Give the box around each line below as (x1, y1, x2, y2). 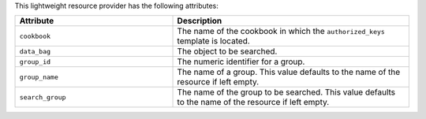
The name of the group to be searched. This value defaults (177, 87, 396, 98)
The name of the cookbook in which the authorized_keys (177, 26, 386, 37)
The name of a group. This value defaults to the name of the (177, 67, 401, 78)
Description (177, 16, 222, 27)
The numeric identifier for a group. (177, 56, 305, 67)
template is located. (177, 35, 250, 46)
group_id (19, 58, 51, 66)
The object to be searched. (177, 46, 278, 57)
